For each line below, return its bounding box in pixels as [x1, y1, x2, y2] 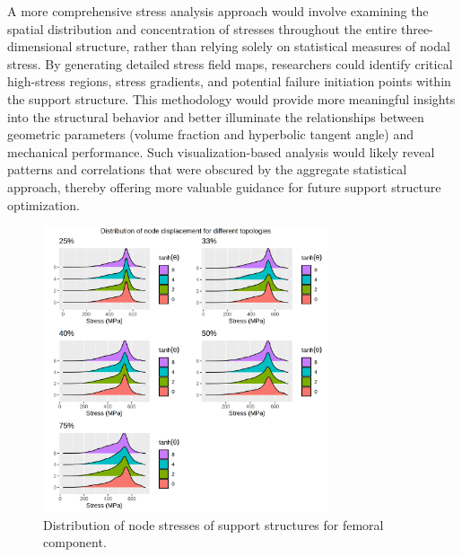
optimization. [7, 195, 80, 214]
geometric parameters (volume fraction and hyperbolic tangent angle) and [7, 125, 414, 144]
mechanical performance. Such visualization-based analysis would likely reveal [7, 142, 435, 161]
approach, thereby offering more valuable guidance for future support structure [7, 177, 441, 196]
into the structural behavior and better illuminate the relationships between [7, 107, 424, 126]
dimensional [7, 37, 73, 56]
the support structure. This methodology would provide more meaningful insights [7, 89, 456, 108]
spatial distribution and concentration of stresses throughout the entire [7, 19, 397, 38]
